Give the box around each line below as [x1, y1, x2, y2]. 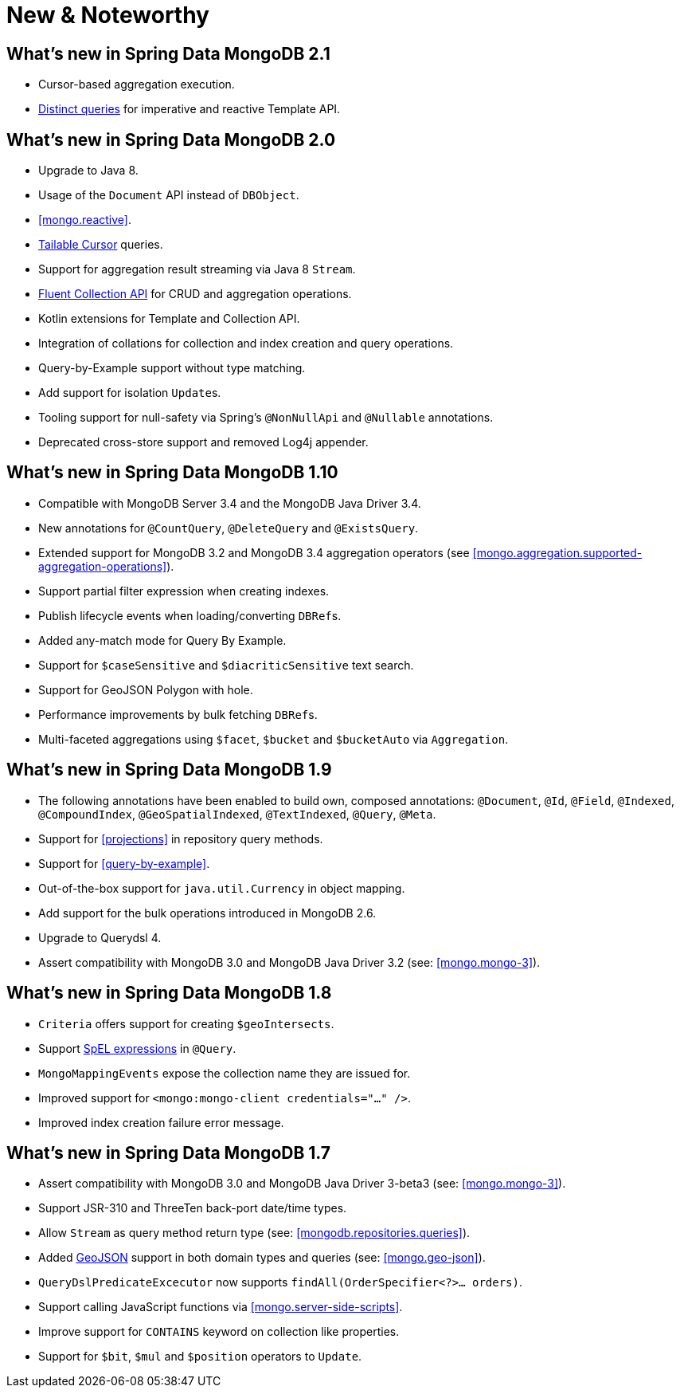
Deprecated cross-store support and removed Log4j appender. [38, 435, 369, 450]
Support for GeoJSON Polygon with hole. [38, 682, 253, 697]
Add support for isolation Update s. [38, 386, 221, 400]
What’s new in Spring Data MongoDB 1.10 [6, 462, 338, 483]
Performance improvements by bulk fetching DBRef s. [38, 707, 318, 721]
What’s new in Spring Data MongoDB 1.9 [6, 760, 332, 780]
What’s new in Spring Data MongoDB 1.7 [6, 1142, 331, 1163]
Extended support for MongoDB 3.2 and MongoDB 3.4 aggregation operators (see [38, 545, 470, 560]
